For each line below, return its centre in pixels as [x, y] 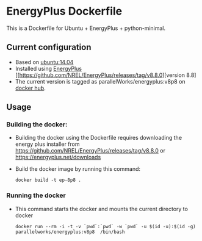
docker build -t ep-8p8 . [48, 180]
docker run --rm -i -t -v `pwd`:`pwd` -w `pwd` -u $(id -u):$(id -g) [106, 226]
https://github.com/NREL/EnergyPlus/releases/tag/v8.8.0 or [90, 151]
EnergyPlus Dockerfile [64, 11]
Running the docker [36, 195]
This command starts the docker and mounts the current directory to [101, 209]
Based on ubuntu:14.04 [44, 62]
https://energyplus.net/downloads [58, 157]
